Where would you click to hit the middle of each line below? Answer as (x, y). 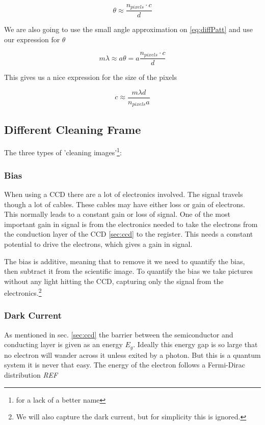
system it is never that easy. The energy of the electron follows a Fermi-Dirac (125, 365)
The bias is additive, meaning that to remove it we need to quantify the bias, (125, 261)
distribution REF (31, 374)
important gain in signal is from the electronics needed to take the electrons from (131, 224)
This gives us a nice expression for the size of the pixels (90, 77)
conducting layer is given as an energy (63, 344)
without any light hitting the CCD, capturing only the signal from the (114, 281)
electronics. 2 (23, 292)
